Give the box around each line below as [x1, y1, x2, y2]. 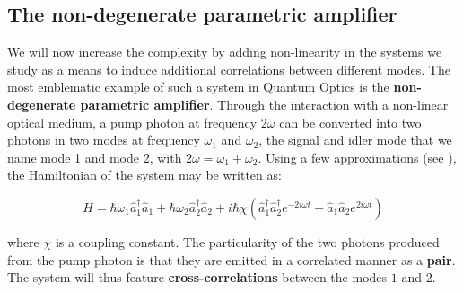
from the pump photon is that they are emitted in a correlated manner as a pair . [7, 250, 456, 269]
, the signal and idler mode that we [258, 130, 452, 149]
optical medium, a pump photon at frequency [7, 112, 258, 131]
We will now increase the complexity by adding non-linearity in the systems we [7, 42, 442, 61]
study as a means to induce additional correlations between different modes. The [7, 59, 450, 78]
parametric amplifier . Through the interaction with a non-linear [80, 94, 449, 113]
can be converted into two [279, 112, 422, 131]
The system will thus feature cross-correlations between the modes [7, 268, 388, 287]
